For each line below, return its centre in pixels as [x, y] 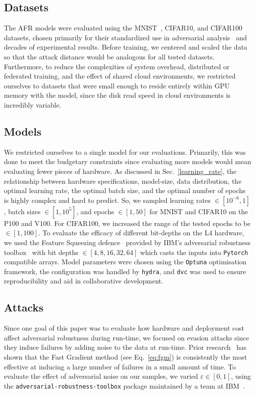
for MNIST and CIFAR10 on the [199, 211]
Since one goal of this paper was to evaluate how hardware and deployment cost [124, 328]
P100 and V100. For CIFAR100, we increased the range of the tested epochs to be [127, 223]
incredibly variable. [33, 104]
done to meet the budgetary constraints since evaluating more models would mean [127, 161]
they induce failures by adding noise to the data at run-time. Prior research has [125, 347]
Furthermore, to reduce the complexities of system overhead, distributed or [117, 66]
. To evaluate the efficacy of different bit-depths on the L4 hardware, [141, 233]
